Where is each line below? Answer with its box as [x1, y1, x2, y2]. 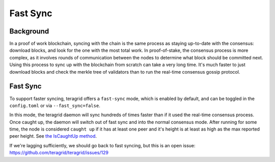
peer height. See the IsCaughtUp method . [9, 133, 97, 139]
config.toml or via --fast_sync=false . [9, 102, 100, 109]
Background [9, 27, 49, 36]
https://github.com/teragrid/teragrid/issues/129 [9, 150, 109, 156]
